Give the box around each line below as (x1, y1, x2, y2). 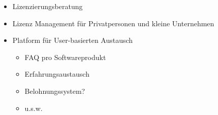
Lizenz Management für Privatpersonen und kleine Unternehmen (12, 18, 214, 28)
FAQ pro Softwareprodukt (24, 51, 106, 62)
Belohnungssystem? (24, 85, 85, 96)
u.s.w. (24, 102, 43, 113)
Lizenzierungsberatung (12, 1, 83, 11)
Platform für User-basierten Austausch (12, 35, 133, 45)
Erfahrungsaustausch (24, 69, 89, 79)
